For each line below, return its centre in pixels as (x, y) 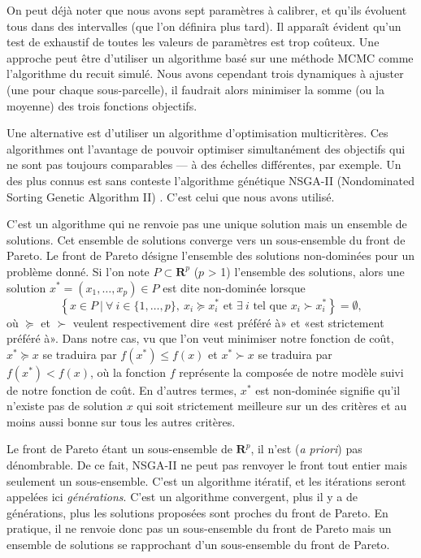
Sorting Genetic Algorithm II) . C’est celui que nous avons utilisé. (171, 196)
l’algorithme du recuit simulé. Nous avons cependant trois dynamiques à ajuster (205, 74)
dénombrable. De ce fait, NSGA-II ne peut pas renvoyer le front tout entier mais (207, 465)
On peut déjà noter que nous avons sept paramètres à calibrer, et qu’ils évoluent (207, 10)
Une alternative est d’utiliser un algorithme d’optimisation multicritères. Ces (197, 133)
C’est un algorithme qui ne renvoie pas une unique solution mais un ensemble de (207, 224)
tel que (270, 306)
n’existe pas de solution (65, 406)
